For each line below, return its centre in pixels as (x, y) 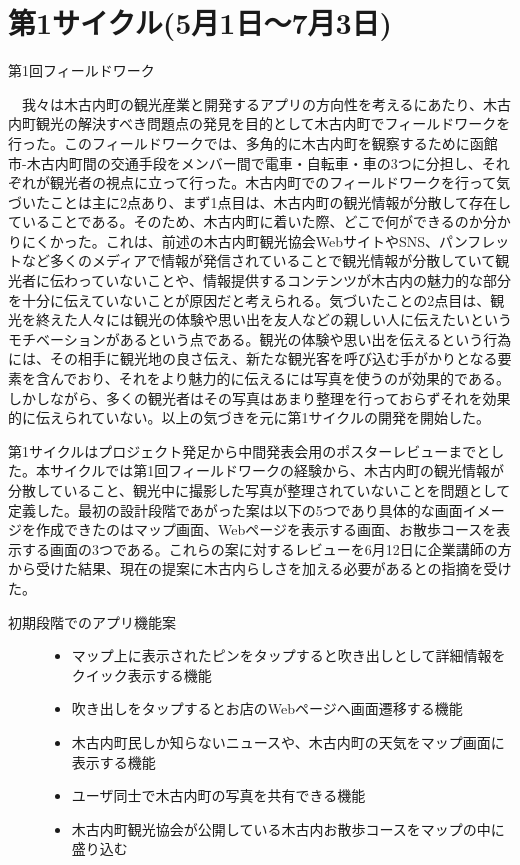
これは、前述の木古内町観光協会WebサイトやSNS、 (272, 240)
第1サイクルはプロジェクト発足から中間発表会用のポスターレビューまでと (249, 450)
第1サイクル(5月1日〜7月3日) (200, 22)
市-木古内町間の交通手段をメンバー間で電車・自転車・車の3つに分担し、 (245, 162)
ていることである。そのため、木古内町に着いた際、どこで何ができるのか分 (252, 221)
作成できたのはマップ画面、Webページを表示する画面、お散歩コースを (266, 529)
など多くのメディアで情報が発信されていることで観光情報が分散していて (258, 260)
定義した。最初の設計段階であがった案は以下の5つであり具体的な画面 (235, 509)
